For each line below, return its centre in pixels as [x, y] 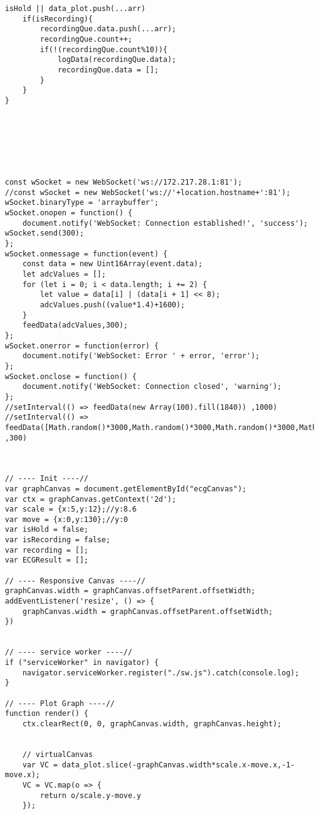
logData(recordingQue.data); [117, 60]
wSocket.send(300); [44, 233]
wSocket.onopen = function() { [69, 213]
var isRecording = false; [58, 540]
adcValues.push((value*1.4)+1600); [113, 305]
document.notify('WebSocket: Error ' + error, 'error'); [141, 356]
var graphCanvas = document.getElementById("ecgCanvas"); [126, 489]
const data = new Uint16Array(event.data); [113, 264]
